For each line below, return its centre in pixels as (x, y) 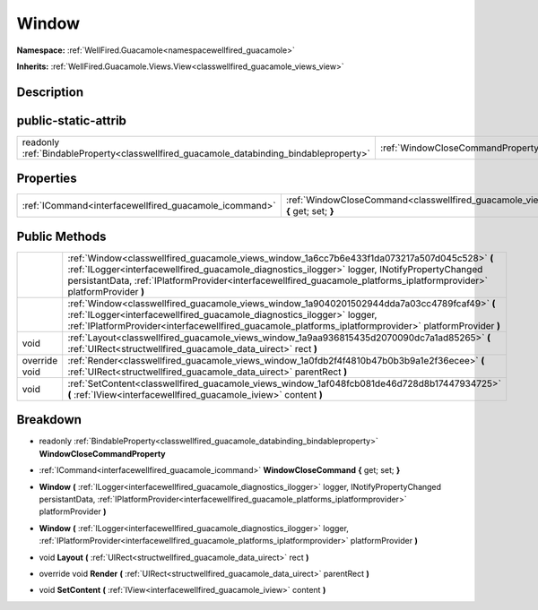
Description (50, 92)
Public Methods (61, 236)
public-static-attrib (72, 120)
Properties (47, 179)
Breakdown (49, 420)
